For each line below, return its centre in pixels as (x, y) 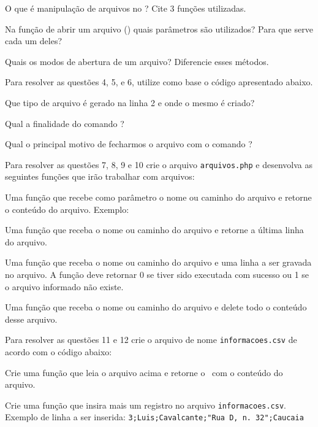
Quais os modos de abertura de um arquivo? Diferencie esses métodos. (137, 61)
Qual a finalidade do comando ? (65, 123)
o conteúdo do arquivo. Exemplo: (67, 209)
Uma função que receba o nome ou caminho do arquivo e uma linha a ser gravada (158, 262)
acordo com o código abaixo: (59, 352)
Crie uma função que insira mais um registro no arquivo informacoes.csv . (146, 405)
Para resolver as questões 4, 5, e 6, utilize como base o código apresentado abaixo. (159, 82)
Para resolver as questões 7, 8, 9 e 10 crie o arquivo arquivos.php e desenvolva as (159, 164)
